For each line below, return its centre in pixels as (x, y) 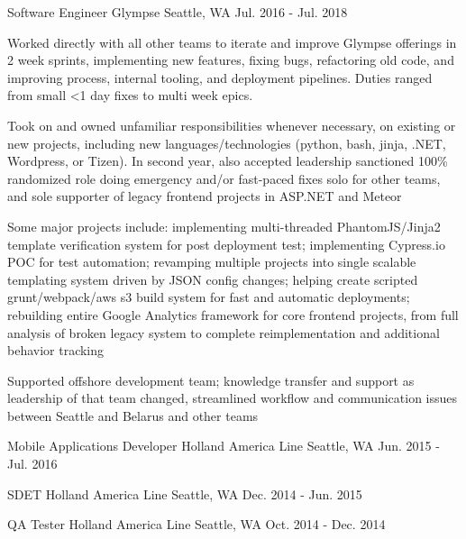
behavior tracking (56, 350)
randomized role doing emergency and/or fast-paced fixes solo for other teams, (224, 178)
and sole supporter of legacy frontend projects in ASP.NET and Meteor (205, 196)
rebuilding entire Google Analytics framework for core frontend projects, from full (233, 314)
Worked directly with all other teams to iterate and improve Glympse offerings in (232, 42)
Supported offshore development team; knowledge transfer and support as (211, 380)
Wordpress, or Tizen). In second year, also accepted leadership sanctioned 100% (228, 161)
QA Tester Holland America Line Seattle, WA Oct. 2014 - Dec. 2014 (196, 524)
